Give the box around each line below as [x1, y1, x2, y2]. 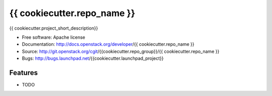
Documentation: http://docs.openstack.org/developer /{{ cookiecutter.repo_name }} [22, 41, 195, 47]
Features [9, 68, 38, 77]
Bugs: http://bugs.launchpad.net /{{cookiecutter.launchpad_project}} [22, 55, 164, 61]
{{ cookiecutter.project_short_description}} [9, 25, 98, 31]
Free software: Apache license [22, 34, 86, 40]
